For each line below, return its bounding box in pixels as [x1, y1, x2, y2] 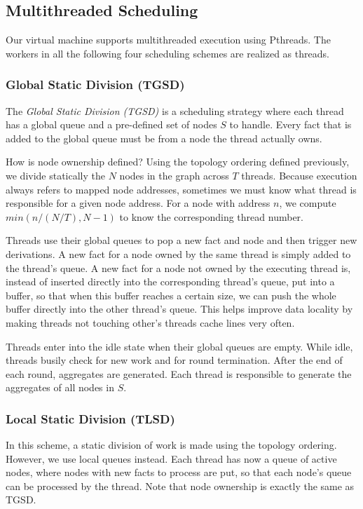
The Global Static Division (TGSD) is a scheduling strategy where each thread [6, 103, 344, 118]
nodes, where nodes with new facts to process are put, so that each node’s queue [6, 465, 352, 480]
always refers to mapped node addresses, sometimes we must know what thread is [6, 182, 357, 196]
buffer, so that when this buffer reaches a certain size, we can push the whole [6, 287, 336, 302]
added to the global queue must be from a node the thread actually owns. [6, 130, 322, 145]
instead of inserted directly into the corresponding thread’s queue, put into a [6, 274, 335, 289]
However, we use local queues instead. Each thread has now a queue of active [6, 451, 337, 466]
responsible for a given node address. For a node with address [6, 196, 270, 210]
